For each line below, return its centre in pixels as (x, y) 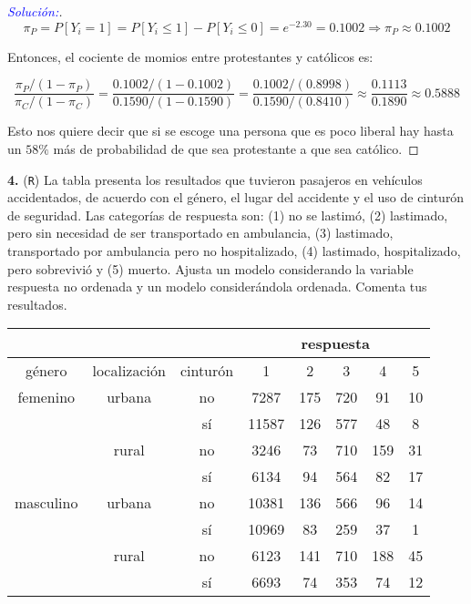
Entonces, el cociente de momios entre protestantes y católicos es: (190, 56)
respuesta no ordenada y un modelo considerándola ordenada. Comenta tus (217, 287)
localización (129, 371)
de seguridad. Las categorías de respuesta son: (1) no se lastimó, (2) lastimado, (228, 215)
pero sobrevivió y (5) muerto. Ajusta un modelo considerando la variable (210, 268)
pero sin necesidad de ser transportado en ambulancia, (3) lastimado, (200, 233)
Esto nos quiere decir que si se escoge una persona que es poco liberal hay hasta (230, 131)
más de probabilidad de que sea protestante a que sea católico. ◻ (236, 148)
